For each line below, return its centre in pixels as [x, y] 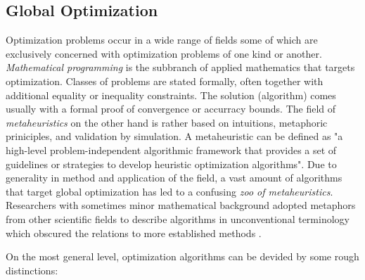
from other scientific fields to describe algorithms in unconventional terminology [178, 218]
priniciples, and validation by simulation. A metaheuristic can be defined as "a [174, 136]
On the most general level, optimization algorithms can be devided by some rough [182, 256]
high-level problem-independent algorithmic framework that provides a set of [171, 149]
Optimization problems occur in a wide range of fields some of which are [162, 40]
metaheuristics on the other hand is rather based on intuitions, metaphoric [167, 122]
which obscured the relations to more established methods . [134, 233]
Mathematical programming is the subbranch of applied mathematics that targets [180, 67]
